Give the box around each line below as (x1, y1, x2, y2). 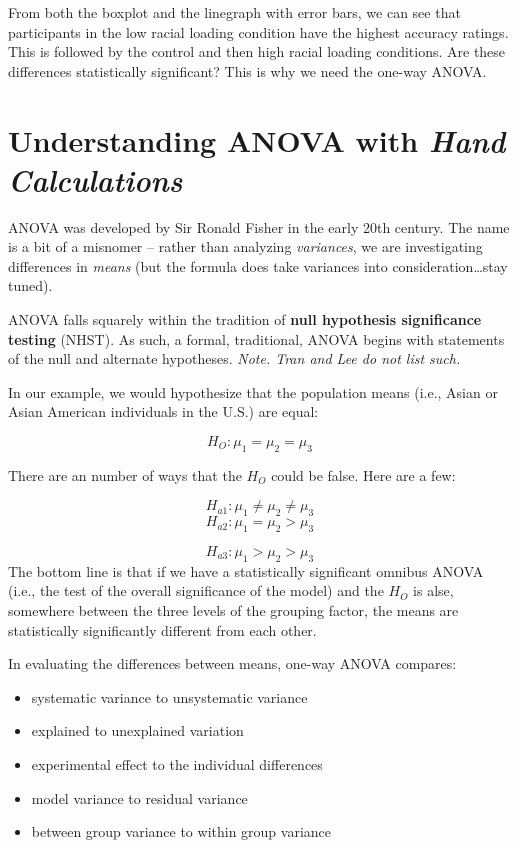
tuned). (8, 275, 53, 296)
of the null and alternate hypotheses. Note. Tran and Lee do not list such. (8, 348, 461, 369)
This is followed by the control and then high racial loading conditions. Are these (8, 41, 506, 62)
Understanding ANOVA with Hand (8, 119, 506, 161)
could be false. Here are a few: (271, 464, 456, 485)
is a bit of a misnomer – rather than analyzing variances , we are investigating (8, 236, 483, 257)
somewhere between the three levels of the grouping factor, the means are (8, 600, 459, 620)
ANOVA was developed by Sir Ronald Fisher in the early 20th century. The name (8, 216, 510, 237)
